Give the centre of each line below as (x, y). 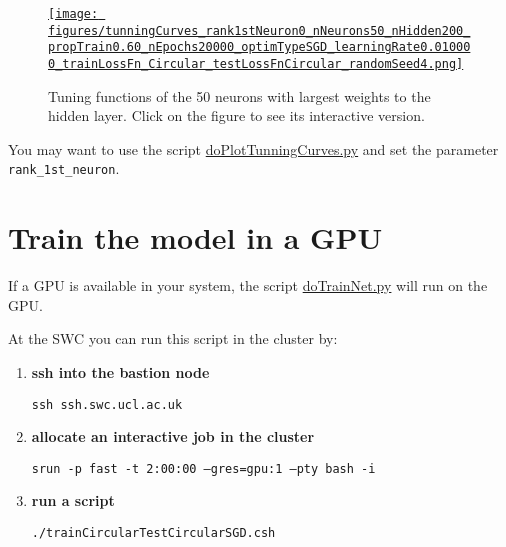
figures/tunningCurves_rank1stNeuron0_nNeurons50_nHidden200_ (259, 30)
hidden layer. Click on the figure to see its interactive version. (236, 115)
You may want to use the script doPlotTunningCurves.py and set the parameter (253, 148)
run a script (73, 500)
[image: (73, 14)
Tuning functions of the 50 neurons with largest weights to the (239, 95)
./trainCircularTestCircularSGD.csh (153, 533)
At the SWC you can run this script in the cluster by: (173, 338)
